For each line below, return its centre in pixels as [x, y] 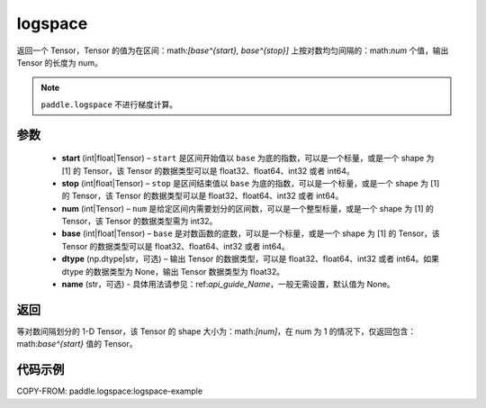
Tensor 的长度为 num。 [60, 62]
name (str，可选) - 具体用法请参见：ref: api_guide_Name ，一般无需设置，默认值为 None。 [228, 285]
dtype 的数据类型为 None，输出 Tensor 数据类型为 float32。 [173, 271]
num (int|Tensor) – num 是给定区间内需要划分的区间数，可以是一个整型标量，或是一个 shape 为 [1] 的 [247, 208]
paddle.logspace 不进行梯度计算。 [109, 104]
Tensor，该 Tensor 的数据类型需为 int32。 [139, 222]
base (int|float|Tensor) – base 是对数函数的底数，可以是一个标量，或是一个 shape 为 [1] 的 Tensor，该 [251, 233]
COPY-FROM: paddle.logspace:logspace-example [109, 391]
